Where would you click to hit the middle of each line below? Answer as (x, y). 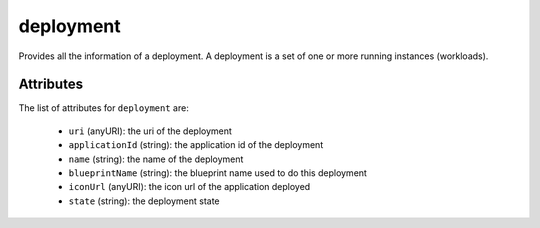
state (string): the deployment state (144, 201)
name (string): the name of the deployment (156, 159)
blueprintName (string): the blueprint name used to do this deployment (217, 173)
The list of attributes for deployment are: (103, 108)
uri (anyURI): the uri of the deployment (150, 131)
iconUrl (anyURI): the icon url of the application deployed (189, 187)
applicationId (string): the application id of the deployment (196, 145)
